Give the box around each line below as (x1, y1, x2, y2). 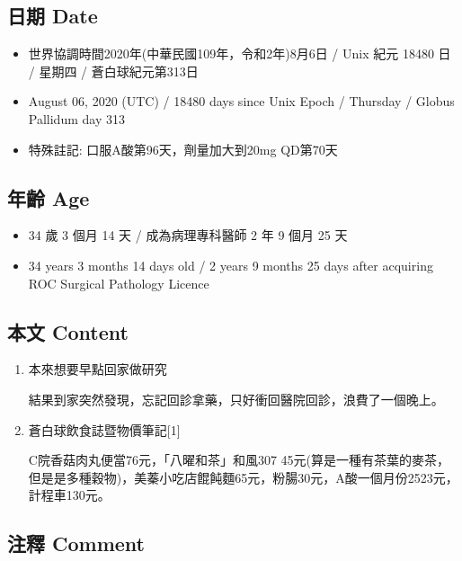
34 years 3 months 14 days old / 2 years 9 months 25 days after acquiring (28, 255, 433, 274)
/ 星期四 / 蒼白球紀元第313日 (28, 61, 199, 80)
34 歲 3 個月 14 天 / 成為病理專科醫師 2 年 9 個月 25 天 (28, 226, 348, 245)
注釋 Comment (7, 530, 146, 557)
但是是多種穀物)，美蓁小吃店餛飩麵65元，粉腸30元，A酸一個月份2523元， (28, 467, 458, 486)
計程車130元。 (28, 485, 111, 504)
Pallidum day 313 (28, 109, 125, 128)
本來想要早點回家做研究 (28, 360, 167, 378)
